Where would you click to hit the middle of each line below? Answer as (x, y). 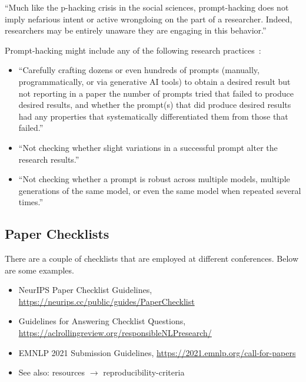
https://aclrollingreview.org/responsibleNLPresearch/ (115, 333)
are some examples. (39, 270)
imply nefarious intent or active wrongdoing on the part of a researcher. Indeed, (149, 19)
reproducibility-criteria (144, 372)
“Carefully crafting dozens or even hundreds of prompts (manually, (139, 70)
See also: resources (52, 372)
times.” (31, 202)
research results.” (49, 159)
